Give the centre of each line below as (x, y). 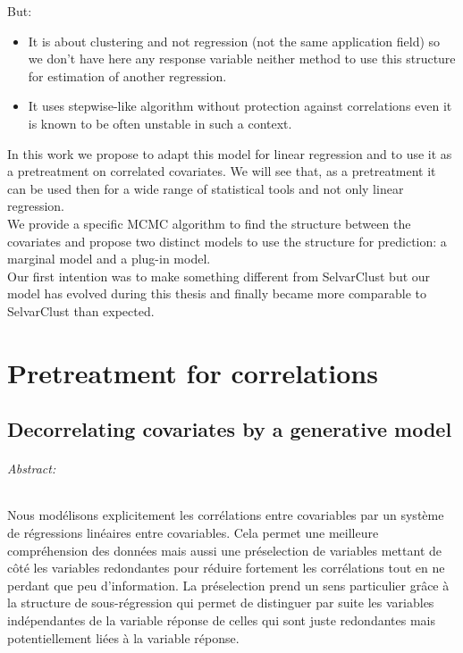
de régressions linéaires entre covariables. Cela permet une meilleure (193, 533)
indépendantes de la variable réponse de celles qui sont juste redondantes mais (221, 620)
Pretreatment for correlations (193, 372)
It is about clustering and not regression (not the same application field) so (234, 41)
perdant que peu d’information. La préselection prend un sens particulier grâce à (228, 585)
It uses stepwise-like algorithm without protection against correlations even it (240, 106)
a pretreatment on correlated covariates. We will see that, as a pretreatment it (222, 171)
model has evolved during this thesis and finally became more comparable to (217, 293)
